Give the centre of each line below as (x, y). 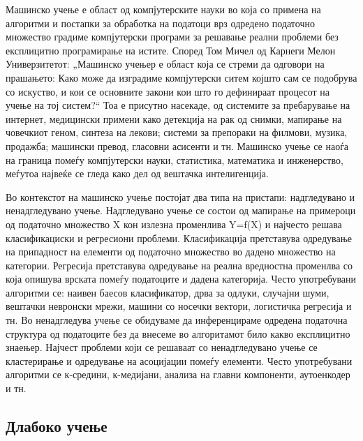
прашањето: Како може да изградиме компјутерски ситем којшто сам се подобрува (181, 77)
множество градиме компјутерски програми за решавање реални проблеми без (172, 37)
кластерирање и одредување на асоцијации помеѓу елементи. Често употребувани (179, 360)
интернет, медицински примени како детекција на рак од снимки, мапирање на (174, 118)
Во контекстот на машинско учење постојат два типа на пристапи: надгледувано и (180, 196)
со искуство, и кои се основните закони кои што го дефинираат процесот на (168, 91)
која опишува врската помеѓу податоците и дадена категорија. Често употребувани (181, 279)
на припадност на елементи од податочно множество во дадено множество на (171, 252)
